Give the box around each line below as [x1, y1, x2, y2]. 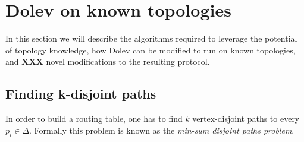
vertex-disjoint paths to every [192, 112, 300, 125]
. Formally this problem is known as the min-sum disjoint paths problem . [29, 124, 294, 136]
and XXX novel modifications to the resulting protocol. [5, 55, 210, 68]
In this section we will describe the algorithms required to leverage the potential [5, 32, 297, 45]
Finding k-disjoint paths [5, 84, 156, 103]
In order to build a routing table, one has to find [5, 112, 183, 125]
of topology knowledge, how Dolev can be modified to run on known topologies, [5, 43, 296, 56]
